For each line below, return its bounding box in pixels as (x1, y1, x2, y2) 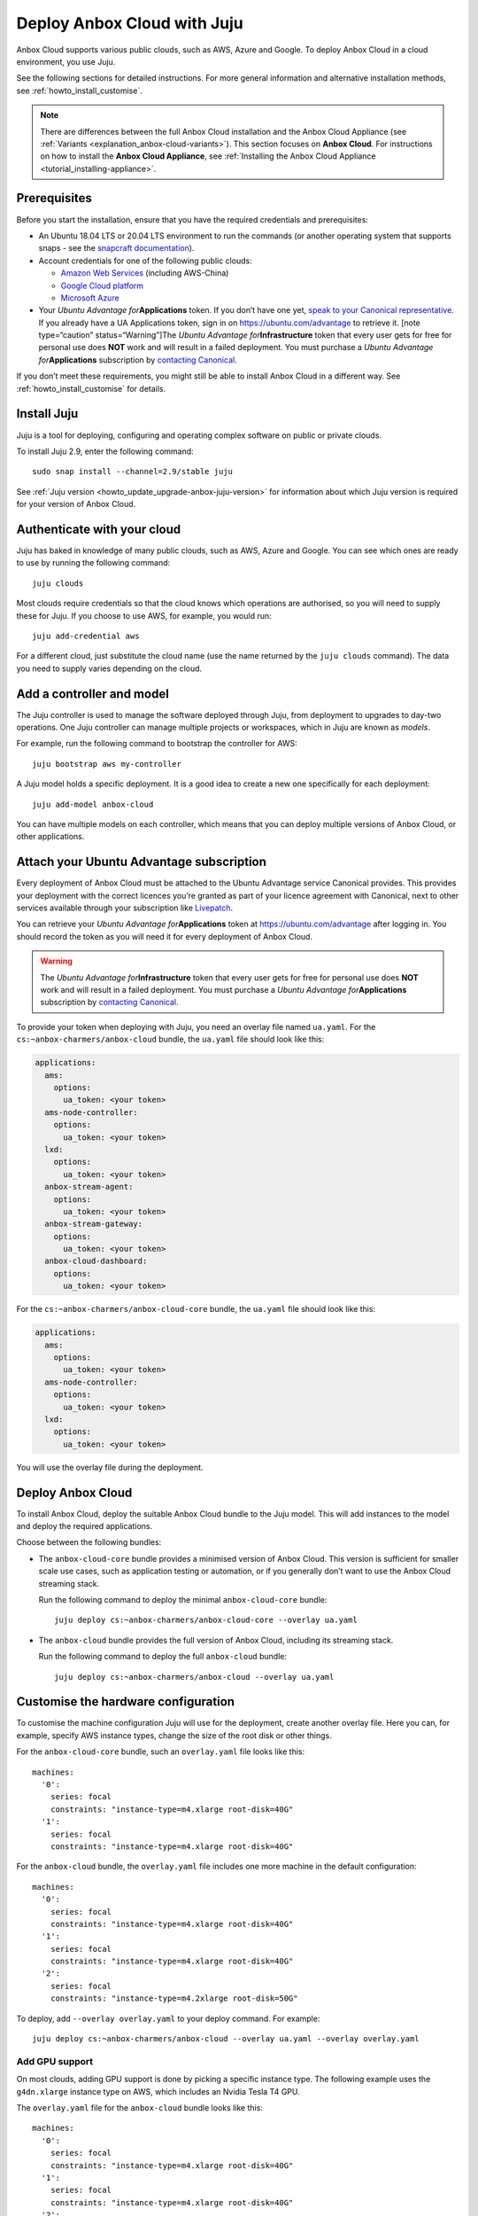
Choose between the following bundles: (16, 1537, 162, 1548)
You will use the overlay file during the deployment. (16, 1462, 204, 1472)
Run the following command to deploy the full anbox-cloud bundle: (38, 1651, 288, 1662)
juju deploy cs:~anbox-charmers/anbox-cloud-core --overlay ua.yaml (54, 1615, 358, 1626)
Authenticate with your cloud (16, 521, 181, 536)
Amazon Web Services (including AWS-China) (60, 268, 229, 278)
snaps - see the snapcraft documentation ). (38, 243, 195, 254)
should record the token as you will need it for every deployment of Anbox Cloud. (16, 931, 313, 941)
